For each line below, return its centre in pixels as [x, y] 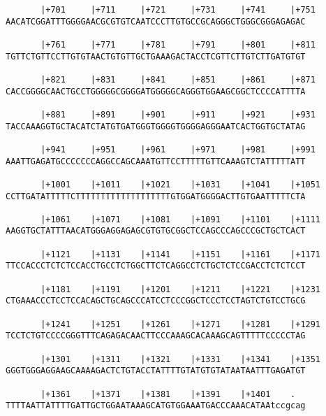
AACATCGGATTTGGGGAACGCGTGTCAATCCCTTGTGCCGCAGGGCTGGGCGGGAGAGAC [156, 21]
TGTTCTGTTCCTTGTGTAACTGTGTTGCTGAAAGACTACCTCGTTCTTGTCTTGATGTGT [156, 56]
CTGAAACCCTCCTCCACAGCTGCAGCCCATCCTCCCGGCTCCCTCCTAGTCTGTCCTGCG [156, 301]
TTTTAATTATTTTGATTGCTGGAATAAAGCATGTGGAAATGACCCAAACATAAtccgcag [156, 406]
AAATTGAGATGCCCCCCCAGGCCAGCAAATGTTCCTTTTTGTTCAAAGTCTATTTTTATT [156, 161]
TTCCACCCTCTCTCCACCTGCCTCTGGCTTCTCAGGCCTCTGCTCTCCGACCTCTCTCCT [156, 266]
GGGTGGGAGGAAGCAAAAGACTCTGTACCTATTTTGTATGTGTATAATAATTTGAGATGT [156, 371]
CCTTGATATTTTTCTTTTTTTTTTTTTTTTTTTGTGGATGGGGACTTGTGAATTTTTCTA [156, 196]
